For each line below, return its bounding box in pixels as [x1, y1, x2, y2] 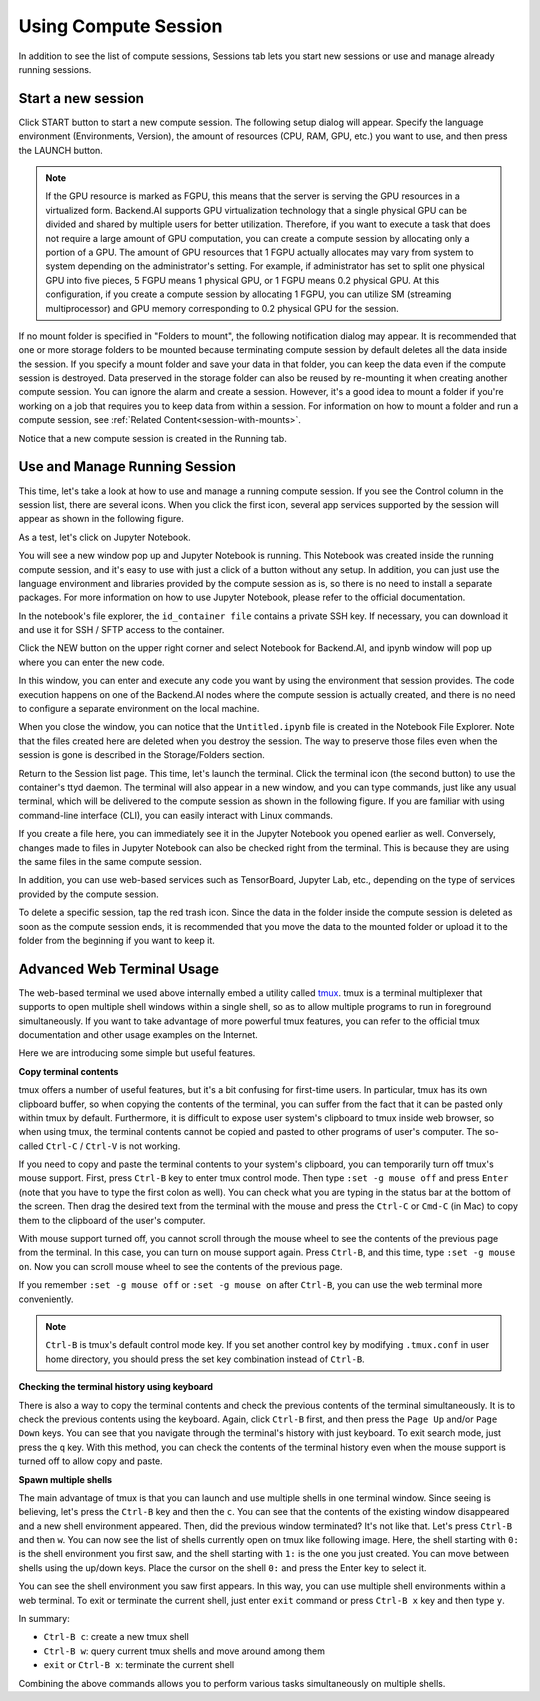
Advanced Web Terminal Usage [18, 960, 220, 977]
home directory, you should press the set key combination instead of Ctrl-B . [45, 1353, 365, 1365]
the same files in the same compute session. [18, 855, 202, 867]
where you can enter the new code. [18, 656, 165, 668]
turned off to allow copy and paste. [18, 1455, 164, 1467]
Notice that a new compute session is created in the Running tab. [18, 432, 287, 444]
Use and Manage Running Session [18, 458, 237, 475]
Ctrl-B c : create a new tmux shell [43, 1631, 189, 1643]
